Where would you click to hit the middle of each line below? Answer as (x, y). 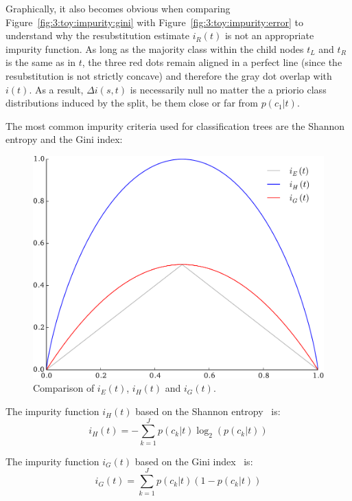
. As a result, (56, 89)
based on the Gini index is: (194, 461)
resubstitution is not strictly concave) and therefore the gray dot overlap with (169, 75)
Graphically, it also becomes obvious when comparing (118, 8)
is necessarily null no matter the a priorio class (228, 89)
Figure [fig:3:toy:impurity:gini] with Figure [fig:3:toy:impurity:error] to (155, 22)
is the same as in (41, 62)
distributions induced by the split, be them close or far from (132, 103)
